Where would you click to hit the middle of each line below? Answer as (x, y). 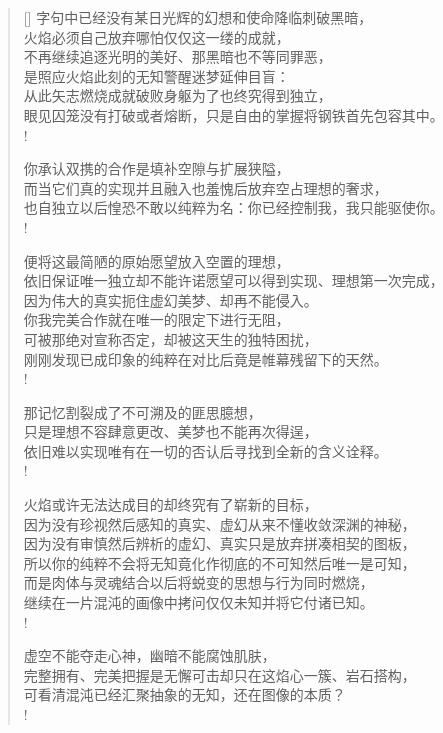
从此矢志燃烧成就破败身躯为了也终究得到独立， (177, 95)
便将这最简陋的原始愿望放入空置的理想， (156, 260)
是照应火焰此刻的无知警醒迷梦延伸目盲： (156, 75)
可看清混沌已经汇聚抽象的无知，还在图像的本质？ (184, 694)
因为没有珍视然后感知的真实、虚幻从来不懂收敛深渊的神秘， (219, 523)
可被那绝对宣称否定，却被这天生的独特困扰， (170, 338)
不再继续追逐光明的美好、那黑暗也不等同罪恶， (177, 56)
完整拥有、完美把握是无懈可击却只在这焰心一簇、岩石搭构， (219, 674)
